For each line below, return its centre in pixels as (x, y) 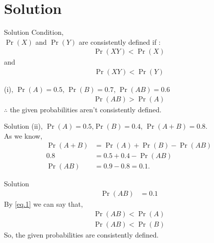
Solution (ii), (23, 126)
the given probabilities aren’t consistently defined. (86, 109)
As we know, (23, 135)
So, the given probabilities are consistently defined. (81, 234)
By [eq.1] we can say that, (43, 204)
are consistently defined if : (120, 41)
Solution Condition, (34, 32)
